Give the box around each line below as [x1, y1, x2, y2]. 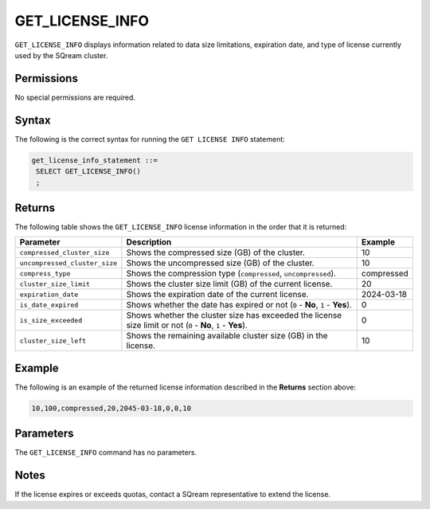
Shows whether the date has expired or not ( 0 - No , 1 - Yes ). [126, 300, 352, 311]
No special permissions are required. [14, 92, 135, 102]
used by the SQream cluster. [14, 50, 108, 60]
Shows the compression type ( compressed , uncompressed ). [126, 268, 337, 279]
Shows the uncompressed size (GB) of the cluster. [126, 257, 315, 268]
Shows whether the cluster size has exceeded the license [126, 310, 342, 321]
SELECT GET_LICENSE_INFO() [36, 167, 141, 176]
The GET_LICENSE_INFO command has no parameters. [14, 448, 197, 457]
